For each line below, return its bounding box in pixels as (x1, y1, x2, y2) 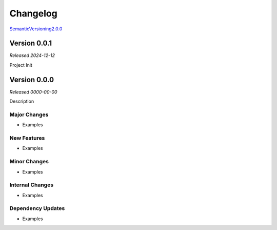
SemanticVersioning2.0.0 (9, 26, 63, 32)
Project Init (9, 62, 33, 68)
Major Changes (9, 111, 49, 118)
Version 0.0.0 (9, 75, 54, 84)
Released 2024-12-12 (9, 52, 55, 59)
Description (9, 98, 34, 105)
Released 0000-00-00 (9, 89, 57, 95)
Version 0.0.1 (9, 39, 52, 48)
